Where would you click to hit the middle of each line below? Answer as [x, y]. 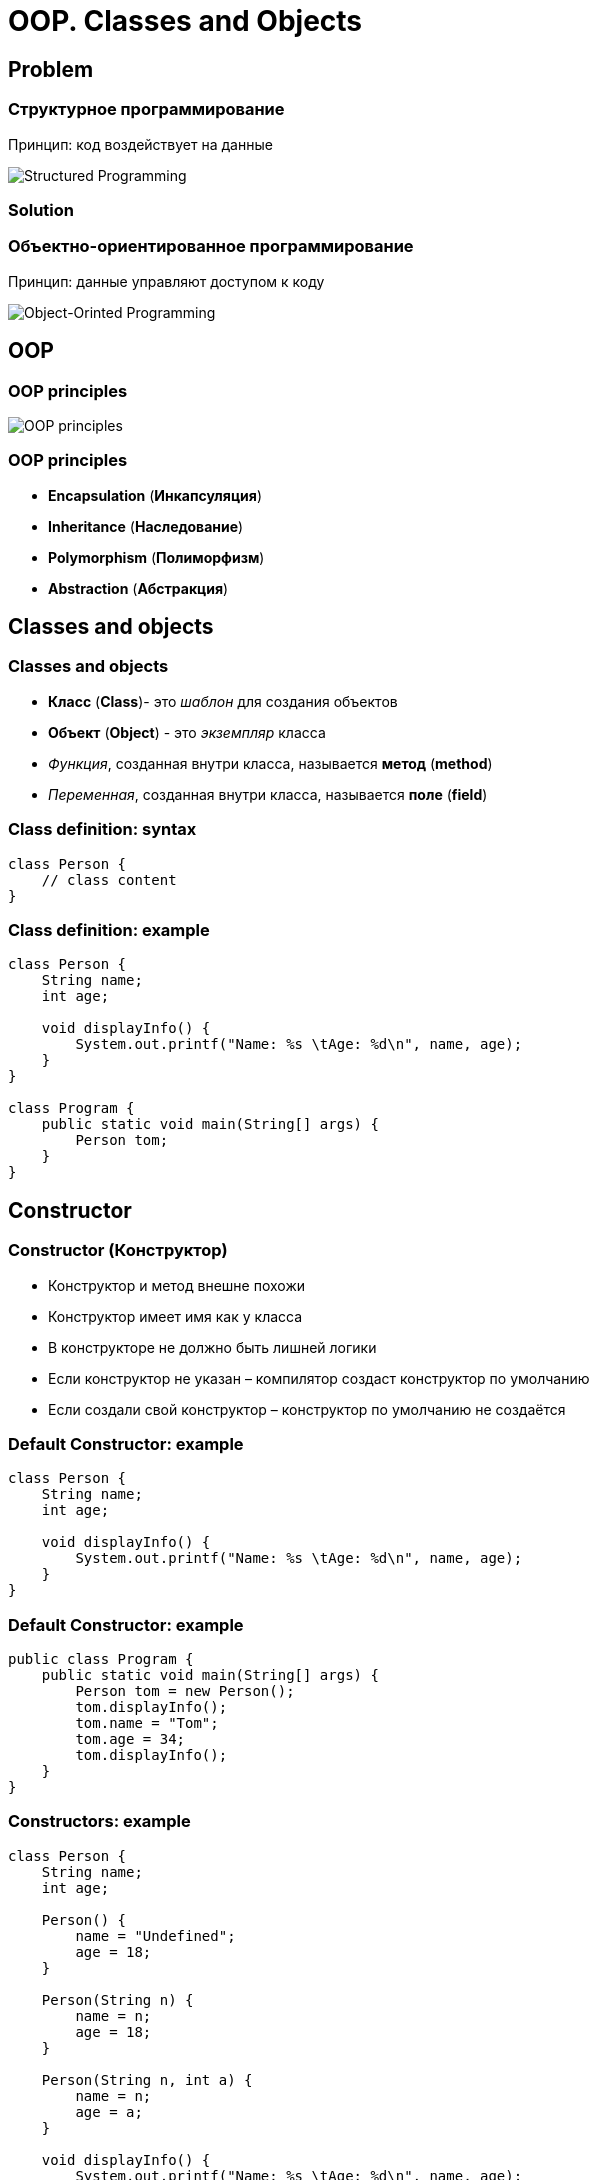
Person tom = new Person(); [185, 1691]
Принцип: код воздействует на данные [140, 144]
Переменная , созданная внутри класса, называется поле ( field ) [268, 794]
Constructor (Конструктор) [118, 1250]
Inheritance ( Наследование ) [146, 526]
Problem [51, 69]
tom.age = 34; [130, 1739]
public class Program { [101, 1659]
